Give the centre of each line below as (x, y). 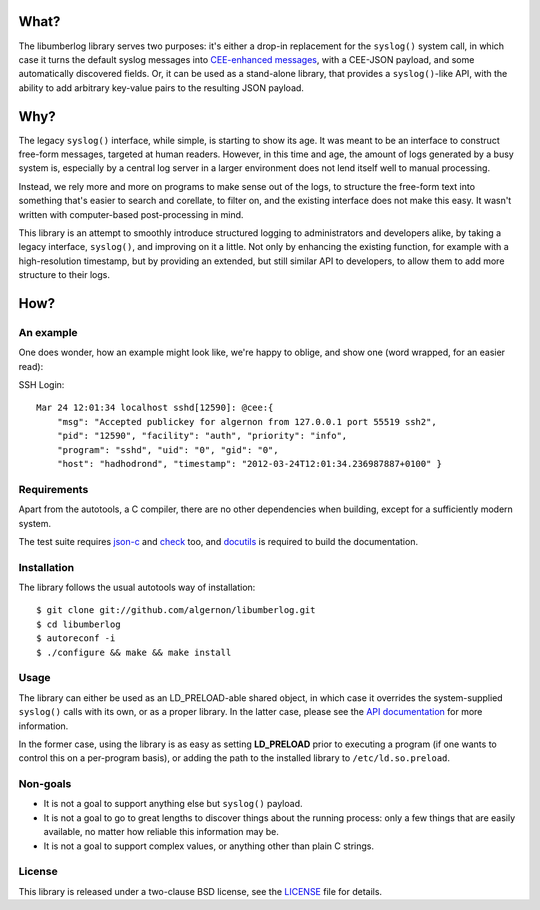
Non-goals (45, 784)
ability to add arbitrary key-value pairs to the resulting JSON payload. (161, 87)
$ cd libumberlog (78, 624)
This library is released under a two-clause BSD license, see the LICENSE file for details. (200, 891)
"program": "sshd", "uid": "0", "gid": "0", (167, 449)
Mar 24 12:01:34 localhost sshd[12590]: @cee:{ (155, 408)
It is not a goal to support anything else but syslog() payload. (173, 804)
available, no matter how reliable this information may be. (161, 832)
